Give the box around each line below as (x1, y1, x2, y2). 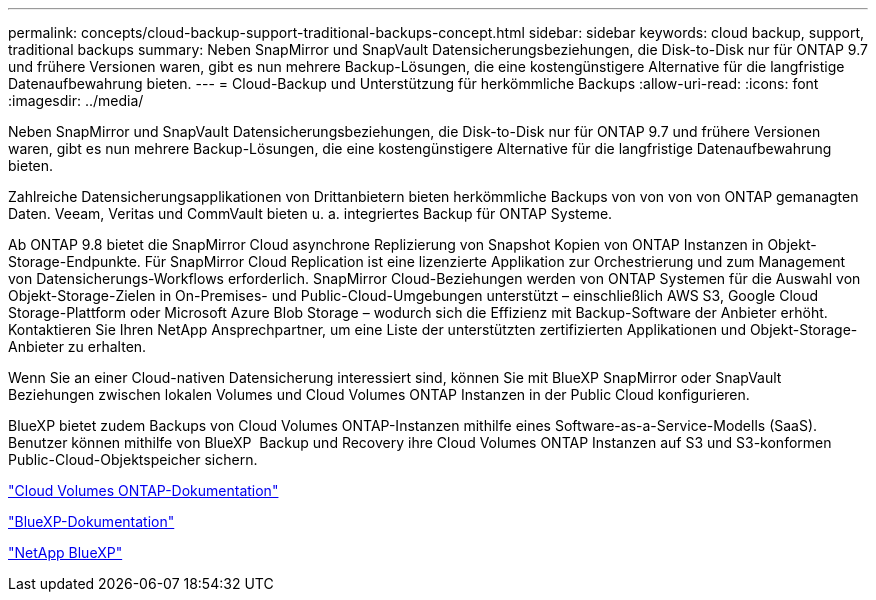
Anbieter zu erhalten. (8, 338, 147, 355)
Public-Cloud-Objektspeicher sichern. (8, 451, 258, 468)
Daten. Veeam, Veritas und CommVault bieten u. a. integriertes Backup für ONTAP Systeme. (8, 205, 613, 222)
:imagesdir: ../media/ (8, 92, 144, 109)
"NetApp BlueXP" (8, 544, 123, 561)
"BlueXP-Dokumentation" (8, 513, 175, 530)
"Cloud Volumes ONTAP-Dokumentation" (8, 482, 279, 499)
